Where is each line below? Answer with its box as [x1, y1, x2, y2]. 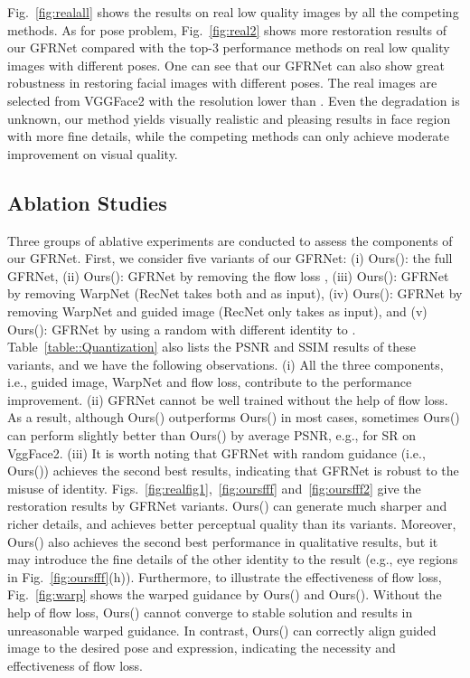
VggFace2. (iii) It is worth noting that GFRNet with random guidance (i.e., [7, 443, 426, 462]
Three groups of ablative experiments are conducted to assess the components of [7, 231, 453, 250]
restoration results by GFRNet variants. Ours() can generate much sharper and [7, 496, 447, 515]
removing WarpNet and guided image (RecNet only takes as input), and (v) [7, 301, 428, 320]
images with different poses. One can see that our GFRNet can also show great [7, 55, 445, 74]
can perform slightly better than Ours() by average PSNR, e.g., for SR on [7, 426, 417, 445]
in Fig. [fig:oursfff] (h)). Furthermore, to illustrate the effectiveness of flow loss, [7, 567, 442, 586]
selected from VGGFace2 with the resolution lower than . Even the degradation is [7, 90, 460, 109]
